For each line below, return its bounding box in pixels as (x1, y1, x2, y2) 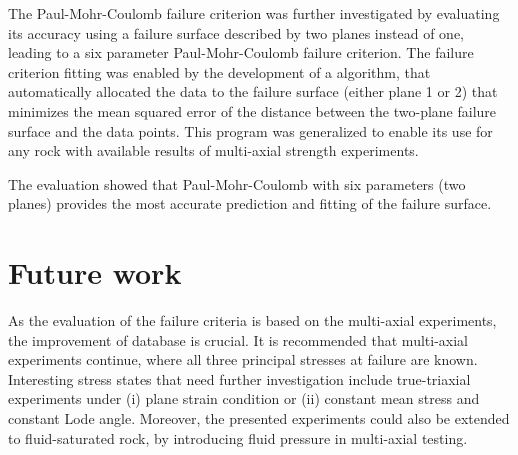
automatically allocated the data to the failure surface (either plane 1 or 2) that (8, 81, 498, 102)
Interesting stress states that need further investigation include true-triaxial (8, 368, 471, 389)
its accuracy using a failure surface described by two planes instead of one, (8, 22, 464, 43)
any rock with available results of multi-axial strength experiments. (8, 140, 419, 161)
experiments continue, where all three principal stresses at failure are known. (8, 349, 478, 370)
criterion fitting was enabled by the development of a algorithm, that (8, 61, 431, 82)
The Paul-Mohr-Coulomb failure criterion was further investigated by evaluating (8, 3, 500, 23)
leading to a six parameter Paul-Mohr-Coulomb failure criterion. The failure (8, 42, 474, 63)
